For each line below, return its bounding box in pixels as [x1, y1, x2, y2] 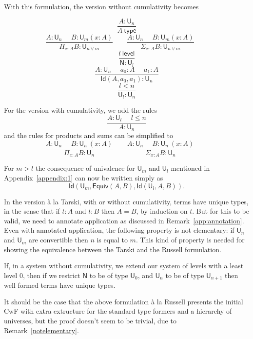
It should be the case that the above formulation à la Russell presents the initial [4, 296, 243, 306]
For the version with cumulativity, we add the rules [4, 105, 157, 115]
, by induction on [136, 206, 188, 216]
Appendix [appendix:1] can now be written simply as [4, 173, 163, 183]
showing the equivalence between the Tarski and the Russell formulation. [4, 244, 221, 254]
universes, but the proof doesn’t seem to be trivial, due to [4, 316, 176, 326]
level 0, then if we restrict [4, 270, 80, 280]
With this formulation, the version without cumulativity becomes [4, 1, 199, 11]
